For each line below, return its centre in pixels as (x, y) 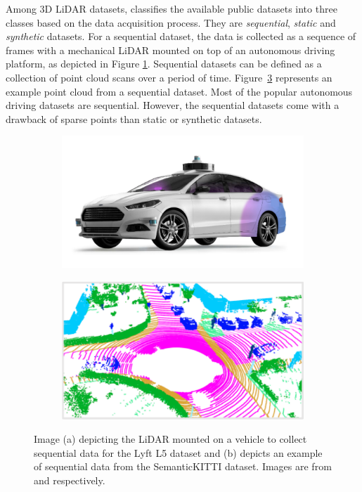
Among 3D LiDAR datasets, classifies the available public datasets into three (172, 8)
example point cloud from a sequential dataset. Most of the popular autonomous (179, 91)
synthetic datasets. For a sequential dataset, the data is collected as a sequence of (181, 36)
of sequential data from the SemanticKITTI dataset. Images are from (183, 466)
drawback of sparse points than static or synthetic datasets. (134, 118)
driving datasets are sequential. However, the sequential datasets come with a (173, 105)
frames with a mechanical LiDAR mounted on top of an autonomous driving (170, 50)
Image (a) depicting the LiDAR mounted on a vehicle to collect (170, 439)
